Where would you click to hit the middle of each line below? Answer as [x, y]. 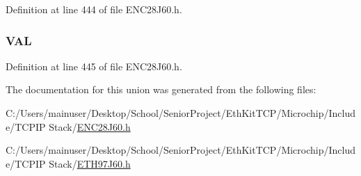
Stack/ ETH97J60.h [90, 163]
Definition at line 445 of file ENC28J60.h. [94, 66]
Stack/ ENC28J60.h [90, 126]
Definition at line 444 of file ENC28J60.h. [94, 9]
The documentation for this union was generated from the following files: [161, 89]
